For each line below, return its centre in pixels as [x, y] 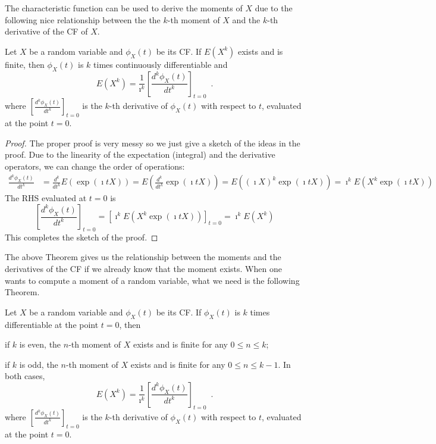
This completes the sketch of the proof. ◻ [81, 237]
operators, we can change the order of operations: [95, 166]
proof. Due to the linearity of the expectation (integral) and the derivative [140, 154]
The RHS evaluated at [46, 198]
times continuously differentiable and [161, 64]
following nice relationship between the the [83, 19]
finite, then [25, 64]
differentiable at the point [52, 324]
